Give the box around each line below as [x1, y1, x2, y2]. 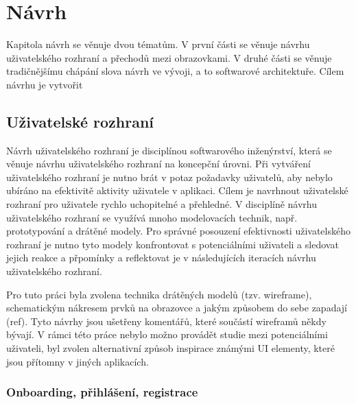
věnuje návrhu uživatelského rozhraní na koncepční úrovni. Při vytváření [6, 156, 311, 171]
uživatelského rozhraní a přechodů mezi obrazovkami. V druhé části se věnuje [6, 50, 332, 64]
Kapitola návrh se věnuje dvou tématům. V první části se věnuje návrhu [6, 37, 310, 51]
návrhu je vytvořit [6, 77, 83, 91]
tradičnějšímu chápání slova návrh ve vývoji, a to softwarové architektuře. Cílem [6, 64, 344, 78]
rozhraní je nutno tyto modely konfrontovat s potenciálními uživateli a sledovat [6, 237, 339, 251]
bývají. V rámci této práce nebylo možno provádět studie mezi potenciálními [6, 327, 328, 342]
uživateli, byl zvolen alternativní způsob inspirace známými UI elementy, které [6, 341, 335, 355]
